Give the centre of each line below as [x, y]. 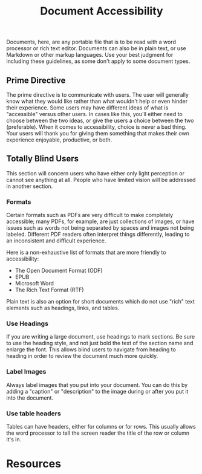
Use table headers [34, 414]
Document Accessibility [102, 11]
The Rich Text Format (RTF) [49, 290]
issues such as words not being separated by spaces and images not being [100, 228]
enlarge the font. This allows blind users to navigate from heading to [91, 349]
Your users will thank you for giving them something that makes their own [98, 133]
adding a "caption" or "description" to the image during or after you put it [97, 391]
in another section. [30, 186]
